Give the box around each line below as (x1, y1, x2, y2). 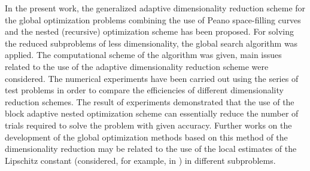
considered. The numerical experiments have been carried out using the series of (5, 72, 299, 84)
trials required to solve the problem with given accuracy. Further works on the (5, 118, 292, 131)
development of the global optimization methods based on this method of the (5, 130, 288, 143)
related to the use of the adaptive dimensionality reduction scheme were (5, 60, 269, 72)
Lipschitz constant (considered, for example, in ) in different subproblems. (5, 154, 276, 166)
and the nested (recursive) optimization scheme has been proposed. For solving (5, 25, 294, 38)
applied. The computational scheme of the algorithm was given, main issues (5, 48, 282, 61)
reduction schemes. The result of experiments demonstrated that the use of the (5, 95, 294, 108)
